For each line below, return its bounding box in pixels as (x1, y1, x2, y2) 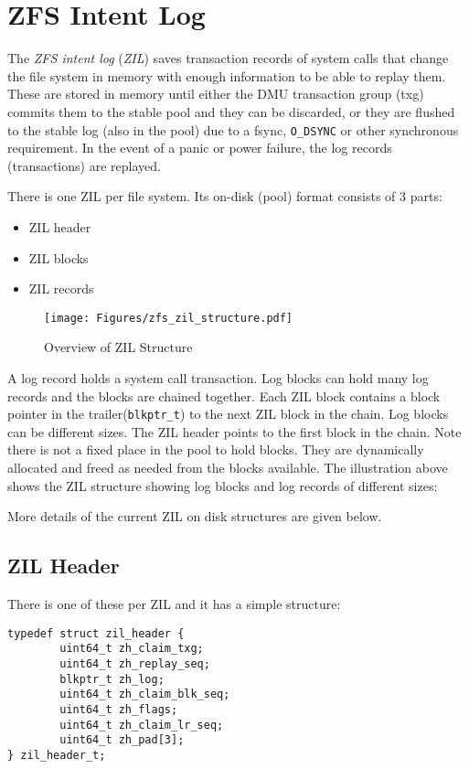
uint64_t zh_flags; (59, 702, 178, 716)
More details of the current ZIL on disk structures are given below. (7, 507, 382, 526)
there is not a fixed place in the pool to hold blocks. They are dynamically (7, 440, 424, 459)
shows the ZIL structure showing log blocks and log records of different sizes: (7, 475, 438, 495)
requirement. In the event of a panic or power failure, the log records (7, 138, 392, 157)
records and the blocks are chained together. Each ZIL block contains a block (7, 386, 441, 405)
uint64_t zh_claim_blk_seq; (59, 688, 230, 701)
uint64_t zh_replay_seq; (59, 657, 210, 670)
